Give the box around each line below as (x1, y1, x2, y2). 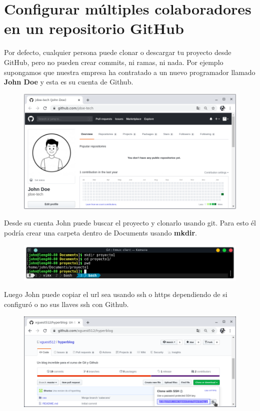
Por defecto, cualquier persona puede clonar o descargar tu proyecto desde (4, 47, 231, 57)
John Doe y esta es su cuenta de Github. (4, 76, 133, 87)
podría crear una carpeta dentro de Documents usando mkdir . (4, 227, 197, 238)
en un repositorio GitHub (4, 18, 184, 38)
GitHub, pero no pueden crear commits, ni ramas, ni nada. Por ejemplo (4, 56, 223, 67)
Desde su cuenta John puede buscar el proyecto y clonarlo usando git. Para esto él (4, 217, 256, 228)
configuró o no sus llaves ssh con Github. (4, 299, 129, 309)
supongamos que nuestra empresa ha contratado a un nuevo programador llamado (4, 66, 255, 77)
